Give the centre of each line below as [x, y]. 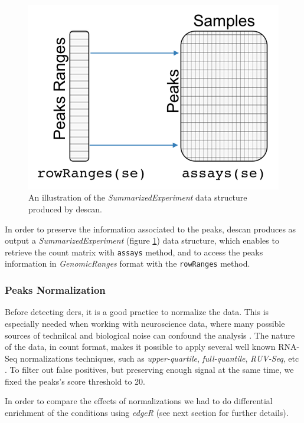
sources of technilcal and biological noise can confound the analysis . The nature [150, 335]
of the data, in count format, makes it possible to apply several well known [140, 347]
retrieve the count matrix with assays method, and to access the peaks [134, 252]
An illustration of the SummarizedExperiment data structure [138, 197]
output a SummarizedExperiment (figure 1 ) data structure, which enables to [142, 240]
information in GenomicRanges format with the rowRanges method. [128, 263]
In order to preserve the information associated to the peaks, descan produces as [151, 229]
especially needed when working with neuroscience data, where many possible [145, 323]
